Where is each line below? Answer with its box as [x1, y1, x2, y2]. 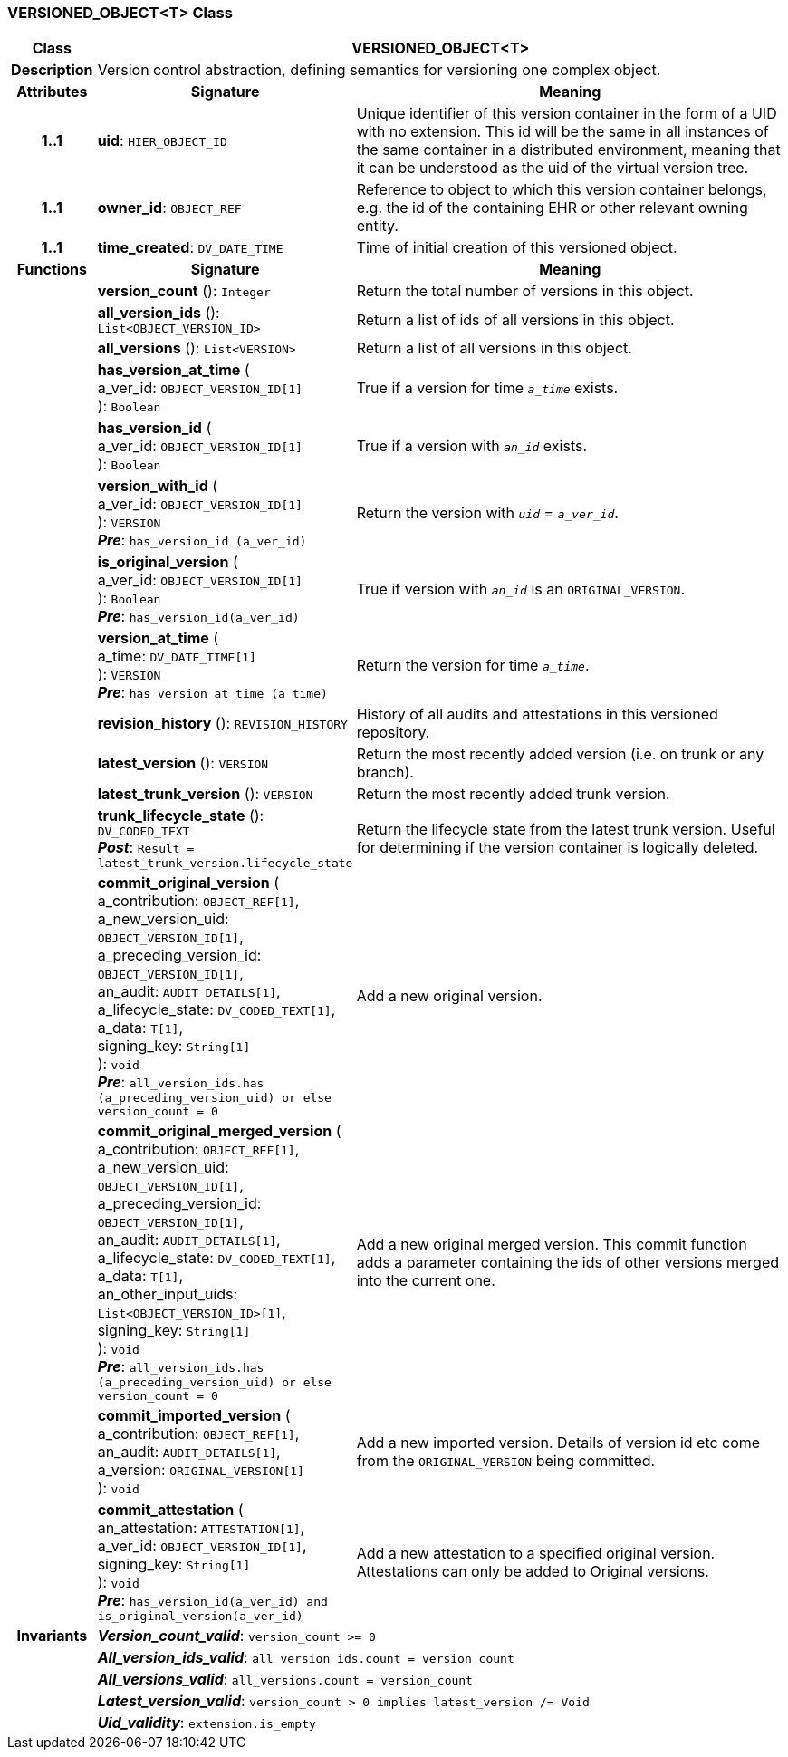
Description [11, 61, 93, 80]
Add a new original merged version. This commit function [356, 1235, 747, 1254]
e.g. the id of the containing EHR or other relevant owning [356, 198, 748, 217]
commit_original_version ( [97, 874, 280, 893]
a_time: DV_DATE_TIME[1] [97, 647, 256, 666]
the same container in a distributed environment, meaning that [356, 140, 781, 159]
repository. [356, 723, 430, 742]
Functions [16, 260, 87, 279]
